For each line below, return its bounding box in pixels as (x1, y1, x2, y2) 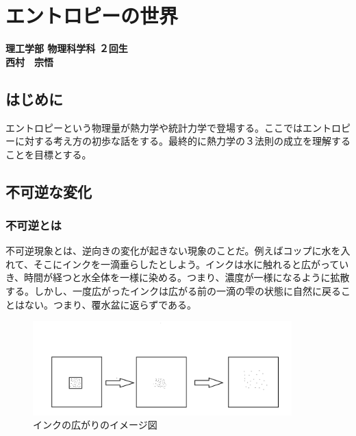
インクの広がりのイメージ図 (33, 417, 157, 432)
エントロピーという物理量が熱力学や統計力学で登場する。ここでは (5, 120, 303, 134)
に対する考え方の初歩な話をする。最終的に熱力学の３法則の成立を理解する (14, 134, 351, 148)
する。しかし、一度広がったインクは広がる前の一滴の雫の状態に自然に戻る (5, 284, 341, 298)
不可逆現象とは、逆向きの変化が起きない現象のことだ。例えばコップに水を (5, 243, 341, 258)
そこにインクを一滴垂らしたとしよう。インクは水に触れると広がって (33, 256, 340, 271)
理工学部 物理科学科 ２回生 (5, 41, 128, 56)
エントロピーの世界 (5, 1, 179, 29)
